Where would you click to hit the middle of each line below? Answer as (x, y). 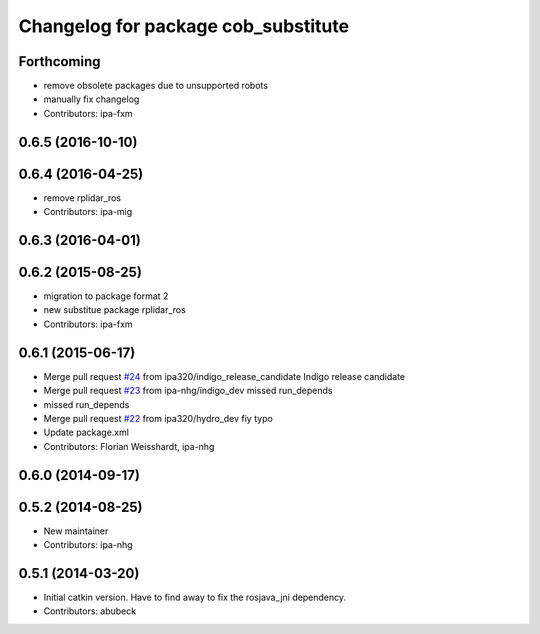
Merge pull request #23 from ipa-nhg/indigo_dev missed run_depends (188, 391)
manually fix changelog (91, 99)
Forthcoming (59, 61)
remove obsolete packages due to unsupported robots (156, 86)
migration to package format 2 (106, 296)
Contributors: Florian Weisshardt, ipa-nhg (129, 446)
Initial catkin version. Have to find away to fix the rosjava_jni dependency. (195, 597)
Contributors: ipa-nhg (88, 545)
